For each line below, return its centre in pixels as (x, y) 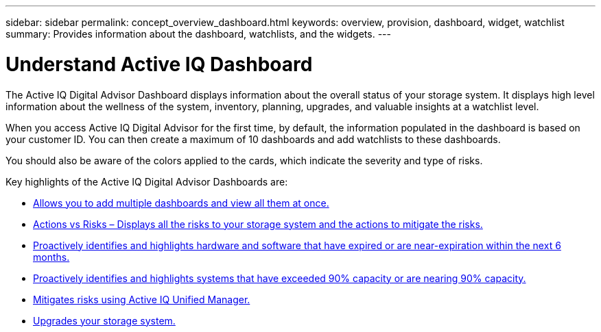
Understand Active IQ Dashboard (159, 64)
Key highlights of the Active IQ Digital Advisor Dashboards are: (147, 181)
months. (51, 257)
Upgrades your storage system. (104, 320)
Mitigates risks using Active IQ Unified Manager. (142, 299)
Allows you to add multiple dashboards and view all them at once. (181, 203)
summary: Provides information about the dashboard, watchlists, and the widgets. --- (198, 34)
